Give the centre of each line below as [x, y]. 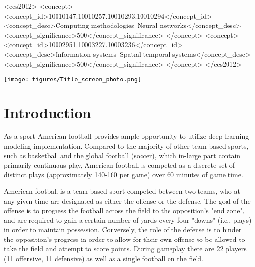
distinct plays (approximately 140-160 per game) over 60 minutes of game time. [124, 174]
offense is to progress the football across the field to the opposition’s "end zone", [124, 210]
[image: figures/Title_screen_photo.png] [73, 80]
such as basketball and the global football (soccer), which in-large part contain [122, 155]
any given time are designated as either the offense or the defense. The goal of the [127, 200]
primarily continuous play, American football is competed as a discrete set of [119, 165]
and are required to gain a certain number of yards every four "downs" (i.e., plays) [128, 220]
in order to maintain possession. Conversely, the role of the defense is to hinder [123, 229]
